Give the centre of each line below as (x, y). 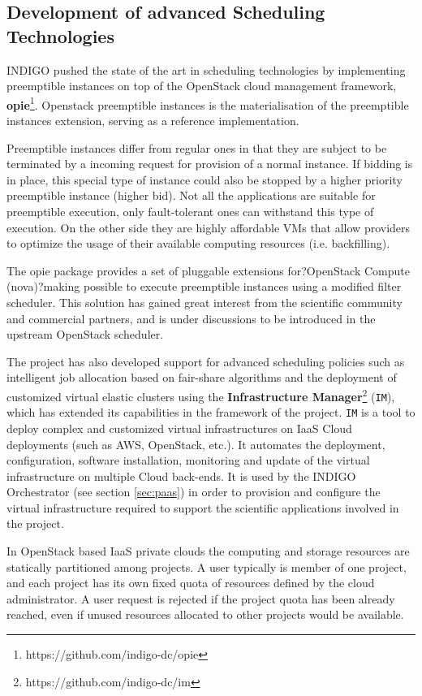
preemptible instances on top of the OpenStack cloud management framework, (202, 86)
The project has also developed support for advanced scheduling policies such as (206, 361)
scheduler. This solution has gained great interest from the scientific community (205, 302)
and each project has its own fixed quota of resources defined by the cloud (191, 583)
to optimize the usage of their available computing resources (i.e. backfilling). (198, 243)
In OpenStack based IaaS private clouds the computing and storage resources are (208, 551)
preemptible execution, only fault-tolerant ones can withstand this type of (190, 211)
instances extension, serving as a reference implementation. (153, 121)
